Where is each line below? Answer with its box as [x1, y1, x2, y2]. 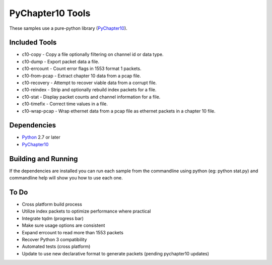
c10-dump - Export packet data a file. [22, 58, 99, 64]
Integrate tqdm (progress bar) [22, 215, 84, 221]
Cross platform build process [22, 202, 83, 208]
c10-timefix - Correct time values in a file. [22, 101, 108, 107]
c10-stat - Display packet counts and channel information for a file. [22, 94, 161, 100]
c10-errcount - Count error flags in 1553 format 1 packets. [22, 65, 142, 72]
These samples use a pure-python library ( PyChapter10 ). [9, 25, 128, 31]
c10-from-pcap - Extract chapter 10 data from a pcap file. [22, 73, 141, 79]
